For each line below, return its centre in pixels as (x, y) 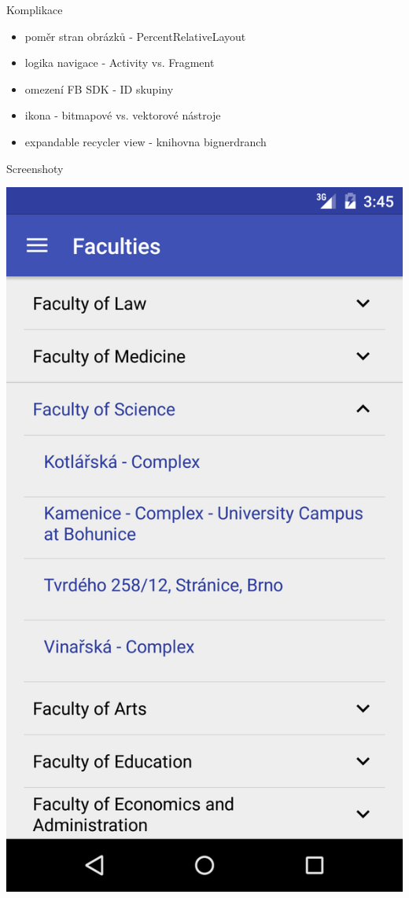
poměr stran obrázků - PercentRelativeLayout (135, 36)
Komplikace (35, 9)
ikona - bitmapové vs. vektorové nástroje (123, 115)
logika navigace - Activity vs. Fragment (120, 63)
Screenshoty (35, 168)
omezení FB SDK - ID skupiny (99, 88)
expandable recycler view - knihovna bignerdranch (146, 141)
